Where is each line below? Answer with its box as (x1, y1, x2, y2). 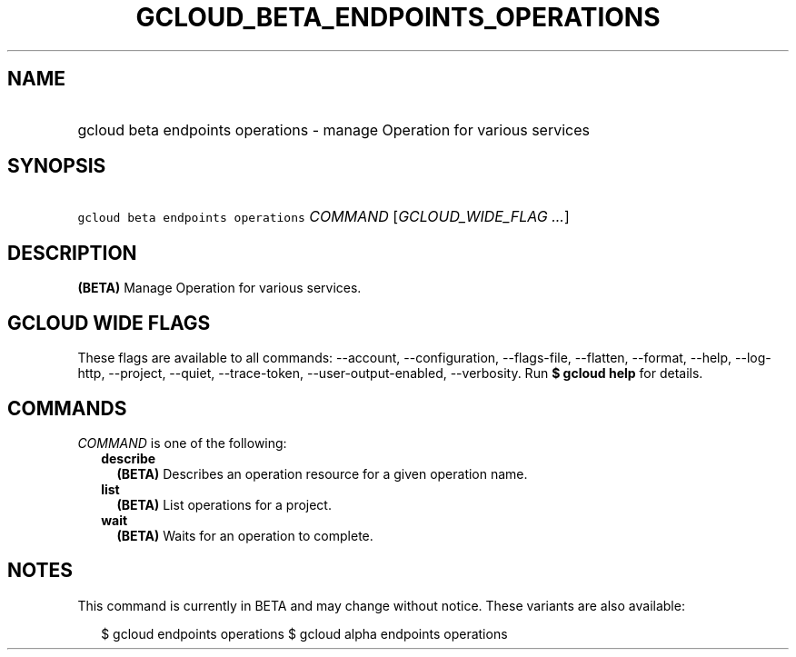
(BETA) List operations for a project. (116, 496, 332, 513)
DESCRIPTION (7, 241, 137, 264)
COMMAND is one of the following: (77, 434, 287, 451)
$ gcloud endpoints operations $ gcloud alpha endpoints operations (101, 625, 508, 642)
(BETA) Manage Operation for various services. (77, 280, 362, 296)
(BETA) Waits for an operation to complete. (116, 527, 373, 543)
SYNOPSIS (7, 154, 106, 178)
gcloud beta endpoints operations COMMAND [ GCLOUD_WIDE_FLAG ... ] (77, 207, 570, 226)
